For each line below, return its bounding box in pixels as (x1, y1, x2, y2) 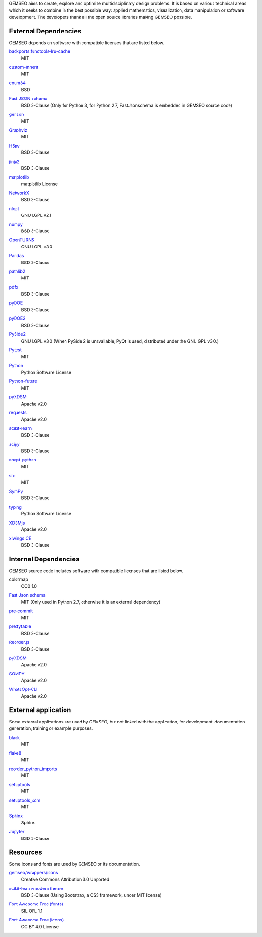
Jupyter (9, 829, 25, 835)
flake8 (9, 750, 22, 756)
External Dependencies (9, 27, 82, 35)
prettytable (9, 624, 31, 629)
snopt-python (9, 457, 36, 463)
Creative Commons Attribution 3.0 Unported (21, 876, 110, 883)
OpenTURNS (9, 237, 34, 243)
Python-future (9, 378, 37, 384)
